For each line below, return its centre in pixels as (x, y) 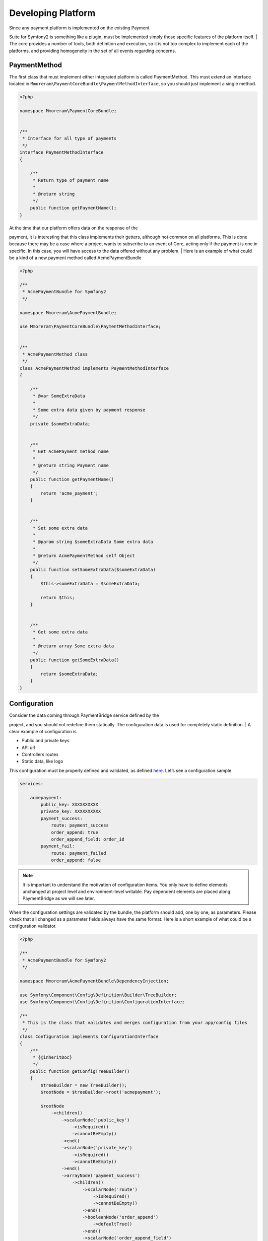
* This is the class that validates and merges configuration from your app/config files (135, 1023)
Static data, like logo (42, 761)
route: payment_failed (78, 853)
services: (32, 784)
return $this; (58, 597)
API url (29, 748)
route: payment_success (80, 826)
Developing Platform (52, 13)
